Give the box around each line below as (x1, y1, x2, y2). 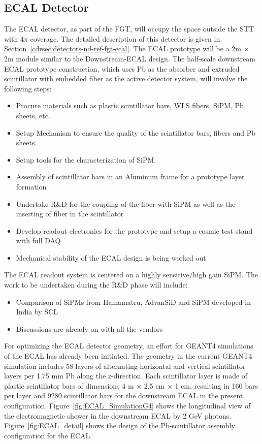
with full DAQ (16, 235, 61, 246)
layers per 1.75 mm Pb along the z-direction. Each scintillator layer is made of (4, 370, 248, 381)
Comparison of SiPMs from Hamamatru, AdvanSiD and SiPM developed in (16, 296, 251, 307)
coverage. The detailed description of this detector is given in (30, 33, 220, 44)
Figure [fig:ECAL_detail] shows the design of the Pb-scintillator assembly (4, 420, 235, 431)
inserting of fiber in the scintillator (16, 208, 124, 219)
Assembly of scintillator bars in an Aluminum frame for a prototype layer (16, 171, 245, 182)
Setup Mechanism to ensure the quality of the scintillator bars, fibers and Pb (16, 127, 256, 138)
